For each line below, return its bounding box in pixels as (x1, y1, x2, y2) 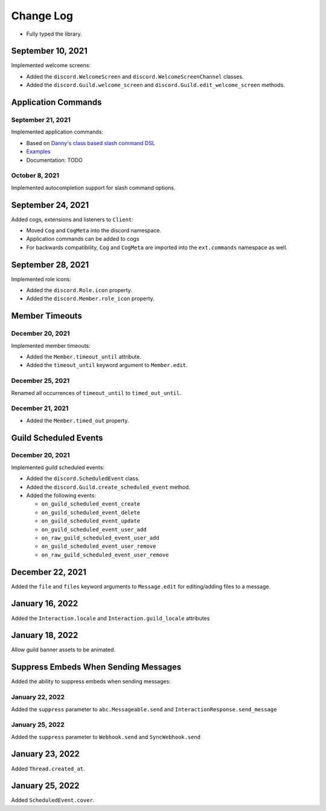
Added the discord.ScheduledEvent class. (26, 475, 140, 482)
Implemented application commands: (11, 128, 104, 135)
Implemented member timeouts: (11, 342, 91, 349)
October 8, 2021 (11, 171, 60, 180)
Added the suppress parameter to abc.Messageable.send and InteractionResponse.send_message (11, 705, 277, 713)
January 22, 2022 (11, 693, 65, 702)
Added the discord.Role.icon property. (26, 287, 133, 294)
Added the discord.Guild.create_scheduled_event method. (26, 483, 191, 490)
